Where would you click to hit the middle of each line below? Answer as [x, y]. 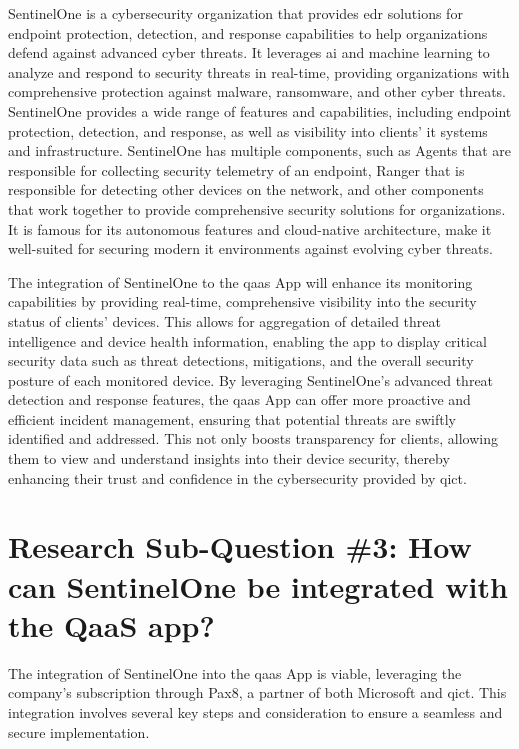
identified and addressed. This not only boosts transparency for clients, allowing [253, 438]
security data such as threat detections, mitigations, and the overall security [241, 360]
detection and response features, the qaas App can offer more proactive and [239, 399]
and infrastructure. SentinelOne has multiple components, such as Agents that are [260, 150]
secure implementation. [79, 731]
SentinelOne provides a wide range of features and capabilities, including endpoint [260, 110]
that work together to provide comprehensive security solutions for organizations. [257, 208]
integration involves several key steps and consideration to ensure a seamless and [255, 711]
